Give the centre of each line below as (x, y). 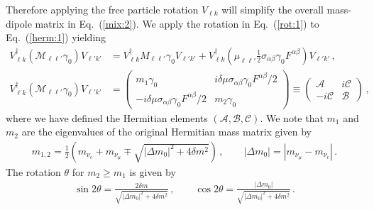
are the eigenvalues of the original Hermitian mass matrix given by (166, 132)
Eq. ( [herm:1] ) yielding (56, 37)
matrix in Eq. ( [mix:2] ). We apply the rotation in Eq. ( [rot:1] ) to (177, 23)
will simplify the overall (273, 9)
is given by (153, 171)
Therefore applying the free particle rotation (102, 9)
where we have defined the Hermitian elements (107, 117)
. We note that (292, 117)
